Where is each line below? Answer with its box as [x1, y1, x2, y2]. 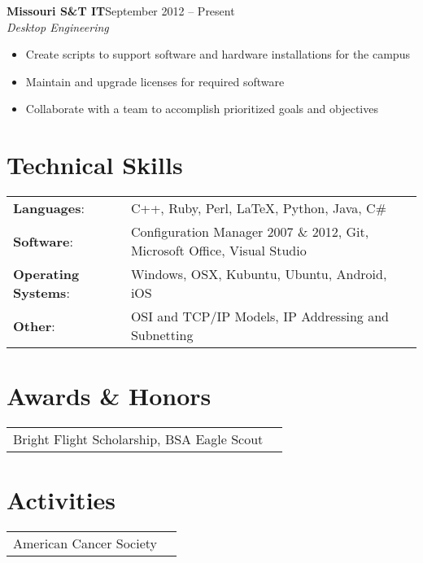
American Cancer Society [13, 534, 157, 553]
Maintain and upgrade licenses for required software [25, 72, 285, 89]
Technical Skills [7, 148, 183, 181]
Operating [13, 264, 80, 284]
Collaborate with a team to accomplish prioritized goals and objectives [25, 100, 378, 117]
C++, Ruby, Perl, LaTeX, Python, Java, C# [130, 199, 386, 218]
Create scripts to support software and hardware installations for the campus [25, 46, 410, 63]
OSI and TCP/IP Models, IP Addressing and [130, 307, 389, 326]
